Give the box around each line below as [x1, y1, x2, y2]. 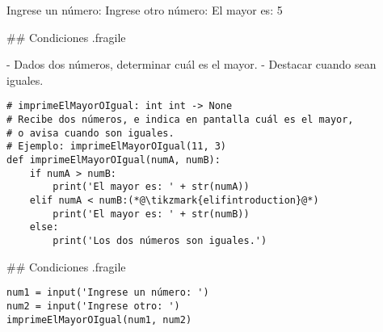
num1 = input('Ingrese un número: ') [6, 287, 209, 299]
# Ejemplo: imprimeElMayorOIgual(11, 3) [6, 141, 227, 153]
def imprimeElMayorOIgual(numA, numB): [6, 154, 221, 166]
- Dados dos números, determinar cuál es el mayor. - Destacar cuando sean [6, 56, 377, 73]
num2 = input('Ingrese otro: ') [6, 300, 180, 312]
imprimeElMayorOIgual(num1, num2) [6, 313, 192, 326]
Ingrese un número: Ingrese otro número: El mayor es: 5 [6, 2, 283, 18]
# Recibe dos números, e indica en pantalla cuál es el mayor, [6, 114, 354, 126]
